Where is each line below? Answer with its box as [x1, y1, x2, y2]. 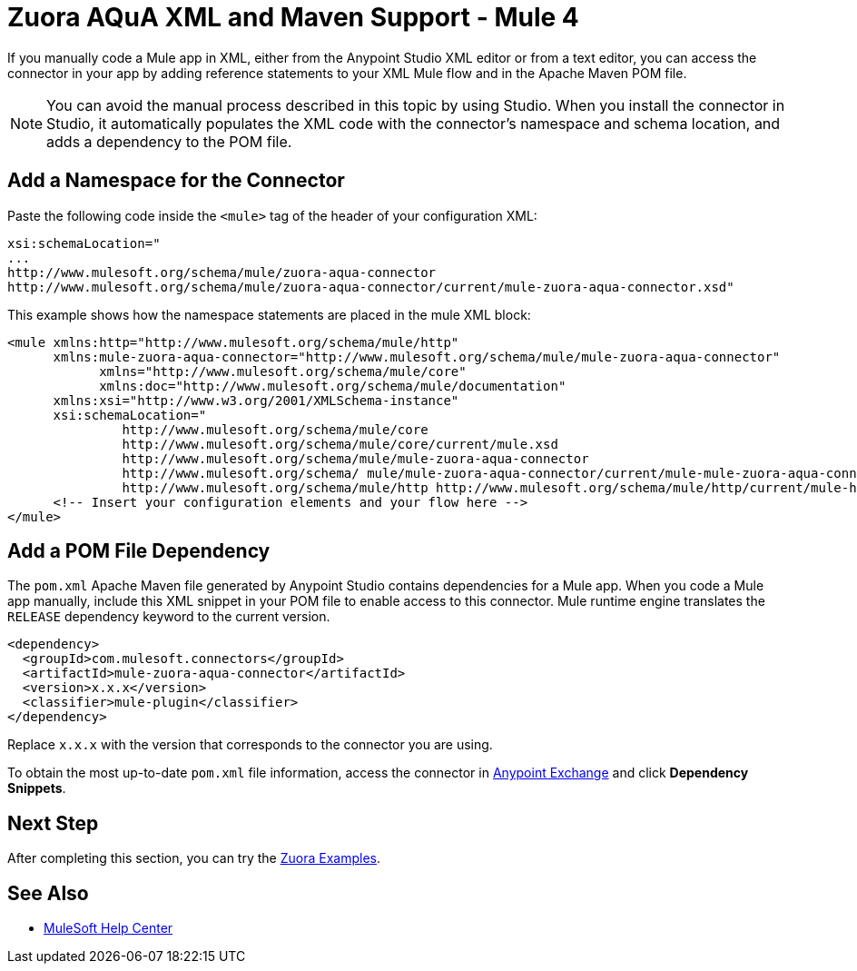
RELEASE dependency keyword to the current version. [7, 609, 330, 625]
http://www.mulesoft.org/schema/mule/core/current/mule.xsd [122, 436, 558, 451]
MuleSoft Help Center [44, 920, 173, 936]
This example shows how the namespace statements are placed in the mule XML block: [7, 306, 531, 322]
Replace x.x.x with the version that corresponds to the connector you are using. [7, 737, 493, 753]
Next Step [7, 811, 99, 835]
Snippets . [7, 780, 66, 797]
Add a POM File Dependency [7, 540, 271, 563]
